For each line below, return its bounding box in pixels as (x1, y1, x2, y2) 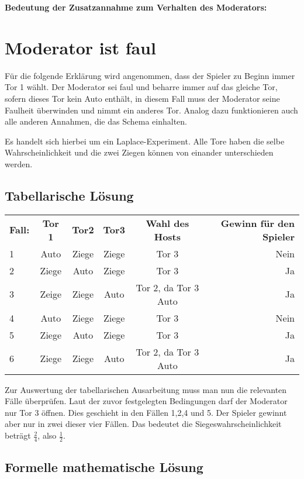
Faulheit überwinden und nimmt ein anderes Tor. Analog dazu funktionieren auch (5, 104, 298, 116)
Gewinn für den (220, 216, 295, 230)
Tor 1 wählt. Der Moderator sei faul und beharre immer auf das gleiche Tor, (5, 81, 278, 93)
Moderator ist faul (5, 35, 156, 59)
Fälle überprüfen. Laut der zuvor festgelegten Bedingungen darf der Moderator (5, 395, 288, 407)
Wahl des (146, 216, 189, 230)
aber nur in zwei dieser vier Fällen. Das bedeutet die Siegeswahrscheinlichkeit (5, 418, 282, 430)
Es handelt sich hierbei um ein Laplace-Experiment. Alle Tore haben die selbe (5, 135, 285, 147)
